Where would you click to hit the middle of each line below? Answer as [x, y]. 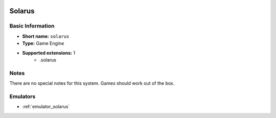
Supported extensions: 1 [49, 53]
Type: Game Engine [43, 43]
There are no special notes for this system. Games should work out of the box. [92, 83]
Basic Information [32, 26]
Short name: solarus [46, 36]
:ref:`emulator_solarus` [46, 107]
